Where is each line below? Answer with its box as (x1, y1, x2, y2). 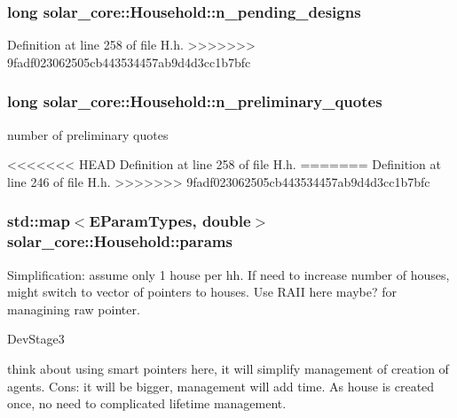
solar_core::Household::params (7, 230, 232, 252)
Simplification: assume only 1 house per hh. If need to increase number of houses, (7, 265, 450, 283)
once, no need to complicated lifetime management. (7, 394, 287, 413)
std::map (7, 210, 70, 232)
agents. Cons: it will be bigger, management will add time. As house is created (7, 376, 435, 395)
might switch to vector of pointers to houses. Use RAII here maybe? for (7, 283, 397, 301)
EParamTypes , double (89, 210, 251, 232)
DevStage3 (7, 329, 65, 348)
